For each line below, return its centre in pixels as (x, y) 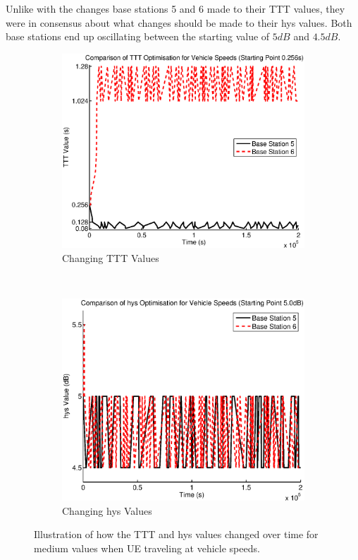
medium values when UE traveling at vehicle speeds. (147, 548)
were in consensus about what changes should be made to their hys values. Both (179, 22)
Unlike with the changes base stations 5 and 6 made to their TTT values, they (175, 8)
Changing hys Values (107, 510)
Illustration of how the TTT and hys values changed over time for (176, 534)
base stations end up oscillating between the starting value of (138, 36)
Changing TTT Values (111, 257)
